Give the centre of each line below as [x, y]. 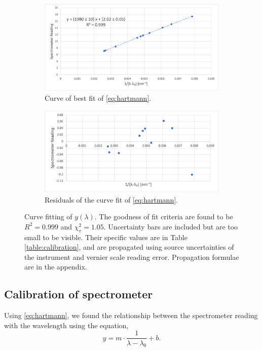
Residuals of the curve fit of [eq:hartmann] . [111, 199]
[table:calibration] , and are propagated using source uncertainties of [129, 247]
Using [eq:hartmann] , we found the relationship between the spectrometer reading [131, 315]
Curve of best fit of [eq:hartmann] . [98, 97]
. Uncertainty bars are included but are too [171, 226]
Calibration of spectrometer [79, 294]
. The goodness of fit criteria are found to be [164, 217]
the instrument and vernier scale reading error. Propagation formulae [132, 257]
